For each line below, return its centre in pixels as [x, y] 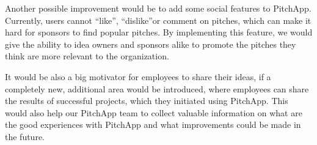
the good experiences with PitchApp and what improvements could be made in [153, 125]
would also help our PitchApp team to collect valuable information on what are [154, 112]
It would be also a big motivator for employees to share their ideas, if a [138, 76]
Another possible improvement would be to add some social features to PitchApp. [158, 8]
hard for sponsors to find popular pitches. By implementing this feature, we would [159, 32]
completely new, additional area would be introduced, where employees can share [157, 88]
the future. [25, 136]
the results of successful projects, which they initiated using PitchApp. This [147, 101]
